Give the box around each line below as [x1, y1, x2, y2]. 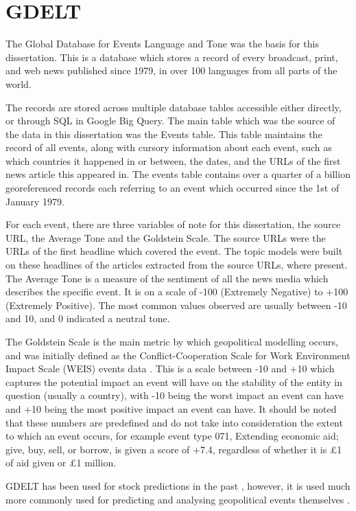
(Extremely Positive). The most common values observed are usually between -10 [5, 297, 347, 312]
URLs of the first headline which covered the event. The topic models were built [5, 244, 343, 258]
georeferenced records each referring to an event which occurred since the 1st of [5, 181, 340, 195]
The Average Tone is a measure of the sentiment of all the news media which [5, 271, 329, 285]
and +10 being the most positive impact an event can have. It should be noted [5, 401, 337, 416]
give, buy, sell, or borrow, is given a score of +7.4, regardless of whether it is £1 [5, 442, 342, 456]
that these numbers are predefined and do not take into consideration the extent [5, 415, 343, 429]
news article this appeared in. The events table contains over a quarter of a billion [5, 167, 351, 181]
